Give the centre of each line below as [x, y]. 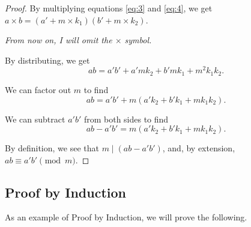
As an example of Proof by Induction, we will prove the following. [126, 217]
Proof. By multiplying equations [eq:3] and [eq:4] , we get [109, 8]
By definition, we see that [52, 148]
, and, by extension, [199, 148]
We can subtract [35, 119]
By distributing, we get [47, 60]
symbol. [138, 40]
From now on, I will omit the [59, 40]
